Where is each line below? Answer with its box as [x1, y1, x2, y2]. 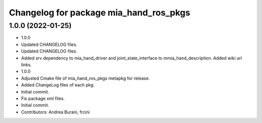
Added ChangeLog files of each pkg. [21, 82, 95, 88]
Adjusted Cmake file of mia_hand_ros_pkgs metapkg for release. [21, 75, 150, 81]
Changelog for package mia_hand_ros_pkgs [9, 7, 190, 18]
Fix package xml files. [21, 96, 65, 101]
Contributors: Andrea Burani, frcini [21, 109, 90, 115]
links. [21, 62, 32, 68]
